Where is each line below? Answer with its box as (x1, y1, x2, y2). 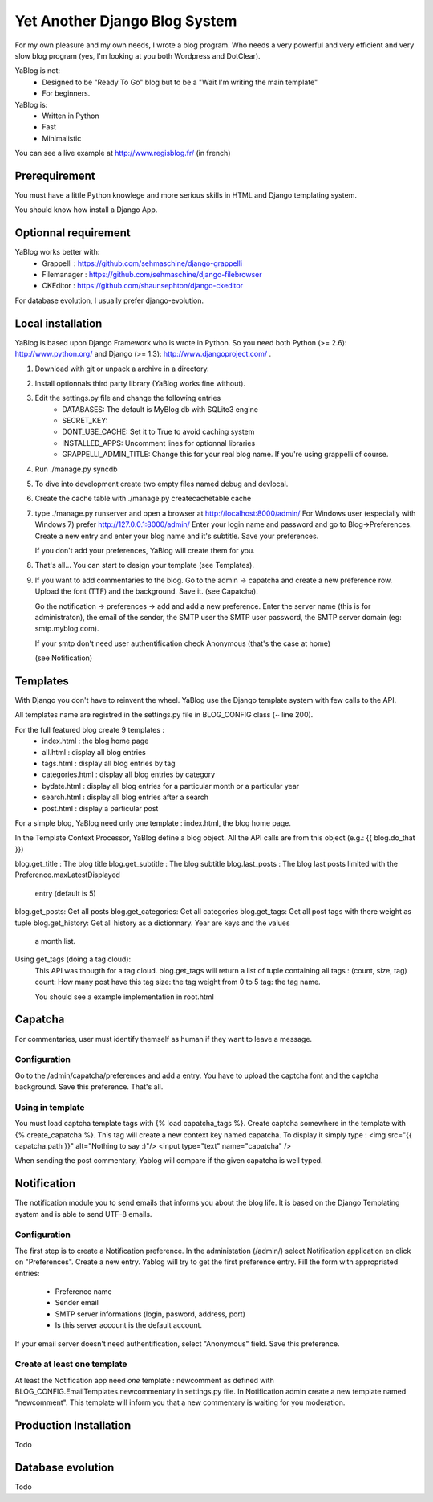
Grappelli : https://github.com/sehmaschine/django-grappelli (42, 258, 243, 268)
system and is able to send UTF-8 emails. (14, 1209, 152, 1218)
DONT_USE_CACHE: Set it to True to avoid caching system (62, 427, 255, 437)
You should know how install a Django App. (14, 205, 158, 214)
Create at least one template (14, 1358, 127, 1369)
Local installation (14, 316, 103, 330)
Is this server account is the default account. (55, 1320, 203, 1330)
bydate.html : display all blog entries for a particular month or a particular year (42, 781, 300, 790)
